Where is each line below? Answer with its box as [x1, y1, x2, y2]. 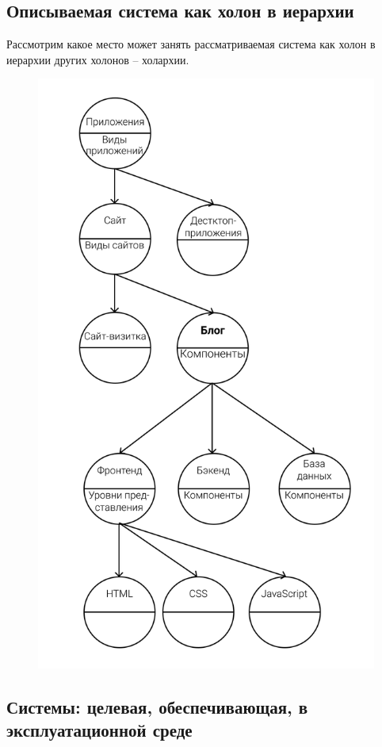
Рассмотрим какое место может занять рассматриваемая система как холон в [6, 36, 376, 52]
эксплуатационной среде [6, 718, 193, 742]
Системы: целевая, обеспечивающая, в [6, 694, 308, 718]
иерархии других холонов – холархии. [6, 51, 189, 67]
